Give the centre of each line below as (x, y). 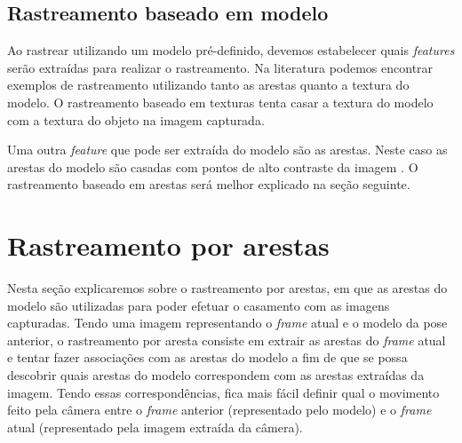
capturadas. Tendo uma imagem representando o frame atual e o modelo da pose (227, 323)
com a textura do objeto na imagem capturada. (136, 119)
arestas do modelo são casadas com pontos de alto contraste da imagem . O (213, 166)
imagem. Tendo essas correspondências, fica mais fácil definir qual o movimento (223, 392)
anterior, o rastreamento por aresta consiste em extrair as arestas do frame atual (227, 340)
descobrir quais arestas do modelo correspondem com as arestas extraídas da (216, 375)
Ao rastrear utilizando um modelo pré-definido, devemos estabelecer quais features (231, 50)
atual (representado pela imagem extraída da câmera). (155, 427)
